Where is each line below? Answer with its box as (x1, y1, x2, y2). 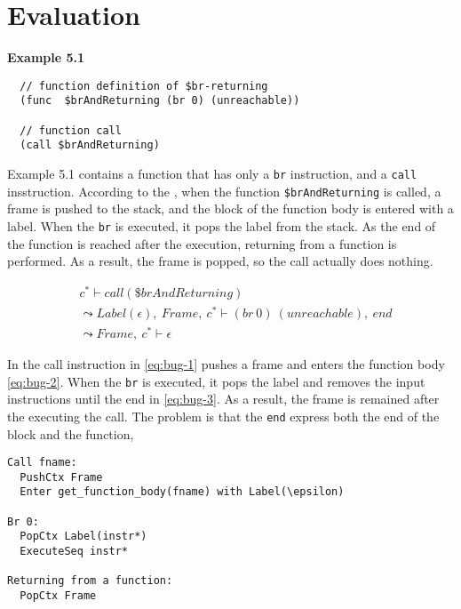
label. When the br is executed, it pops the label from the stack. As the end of (7, 216, 436, 235)
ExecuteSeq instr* (20, 545, 129, 558)
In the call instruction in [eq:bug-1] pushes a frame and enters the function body (7, 355, 445, 373)
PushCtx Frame (20, 470, 103, 484)
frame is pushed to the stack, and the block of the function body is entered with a (7, 199, 454, 218)
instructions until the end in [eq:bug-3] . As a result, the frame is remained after (7, 389, 440, 408)
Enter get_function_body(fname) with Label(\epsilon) (20, 485, 345, 499)
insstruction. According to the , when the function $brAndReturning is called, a (7, 181, 441, 200)
